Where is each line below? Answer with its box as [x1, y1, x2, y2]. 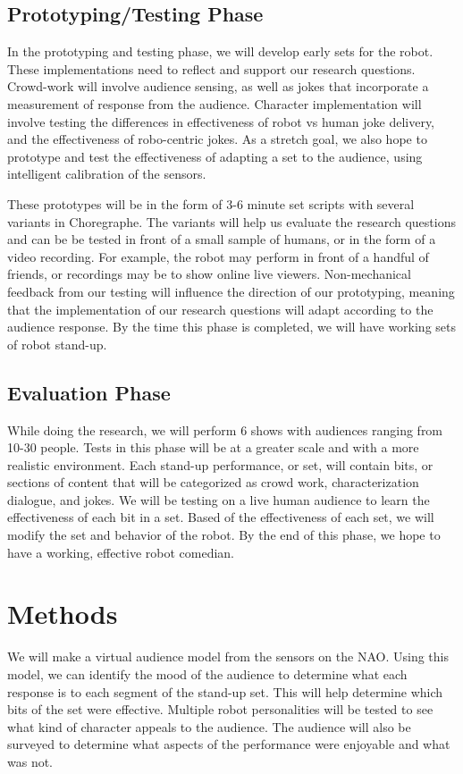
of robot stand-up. [7, 334, 107, 353]
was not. [7, 752, 54, 770]
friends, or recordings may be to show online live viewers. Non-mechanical [7, 265, 411, 283]
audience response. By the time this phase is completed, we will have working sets [7, 317, 457, 336]
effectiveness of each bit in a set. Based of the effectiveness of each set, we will [7, 508, 434, 526]
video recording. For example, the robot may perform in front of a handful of [7, 247, 429, 265]
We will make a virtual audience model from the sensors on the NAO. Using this [7, 647, 449, 666]
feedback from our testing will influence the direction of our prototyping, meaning [7, 282, 455, 300]
